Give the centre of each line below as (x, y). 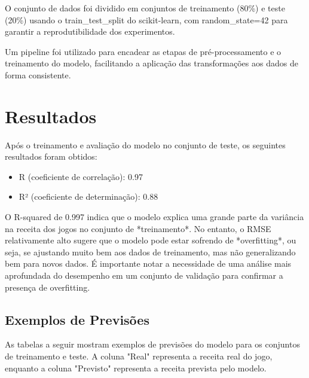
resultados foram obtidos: (51, 156)
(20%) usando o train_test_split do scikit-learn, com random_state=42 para (146, 19)
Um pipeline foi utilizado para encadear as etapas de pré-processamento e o (143, 51)
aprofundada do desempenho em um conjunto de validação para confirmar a (144, 275)
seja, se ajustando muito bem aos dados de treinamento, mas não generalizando (150, 252)
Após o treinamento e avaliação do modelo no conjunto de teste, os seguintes (145, 144)
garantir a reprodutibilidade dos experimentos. (90, 31)
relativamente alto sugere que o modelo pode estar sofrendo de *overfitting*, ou (151, 240)
